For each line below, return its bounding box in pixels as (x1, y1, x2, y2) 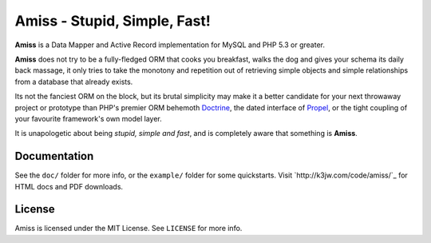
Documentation (14, 149, 94, 163)
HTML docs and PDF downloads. (14, 181, 124, 191)
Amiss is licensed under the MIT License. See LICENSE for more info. (14, 224, 243, 233)
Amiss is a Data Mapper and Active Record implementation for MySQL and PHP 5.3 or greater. (14, 40, 325, 50)
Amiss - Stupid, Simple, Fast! (14, 12, 211, 30)
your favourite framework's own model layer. (14, 114, 163, 123)
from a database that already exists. (14, 77, 133, 86)
